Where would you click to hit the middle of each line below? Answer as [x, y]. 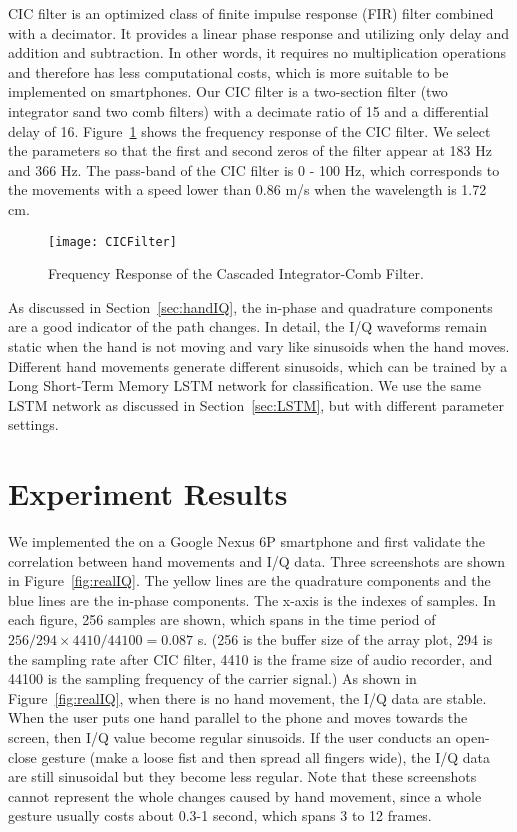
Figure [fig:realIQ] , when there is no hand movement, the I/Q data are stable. [247, 697]
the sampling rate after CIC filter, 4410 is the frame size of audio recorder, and [250, 658]
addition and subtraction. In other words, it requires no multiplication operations [257, 52]
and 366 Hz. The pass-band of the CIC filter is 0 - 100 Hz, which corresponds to [254, 169]
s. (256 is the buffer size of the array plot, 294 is [345, 639]
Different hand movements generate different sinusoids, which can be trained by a [258, 365]
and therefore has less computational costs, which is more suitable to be [228, 71]
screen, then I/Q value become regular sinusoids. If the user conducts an [230, 737]
